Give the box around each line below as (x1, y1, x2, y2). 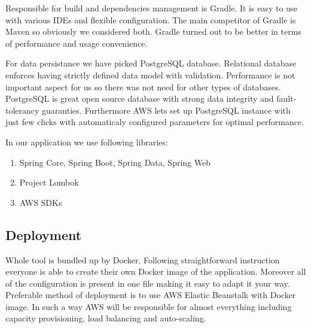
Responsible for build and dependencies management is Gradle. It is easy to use (5, 2, 298, 14)
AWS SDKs (19, 196, 62, 208)
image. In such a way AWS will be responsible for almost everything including (5, 300, 292, 312)
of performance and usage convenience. (5, 37, 148, 49)
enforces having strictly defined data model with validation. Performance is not (5, 68, 295, 81)
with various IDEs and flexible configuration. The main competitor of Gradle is (5, 13, 296, 26)
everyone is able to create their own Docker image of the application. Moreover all (5, 265, 306, 278)
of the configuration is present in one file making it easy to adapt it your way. (5, 277, 290, 289)
